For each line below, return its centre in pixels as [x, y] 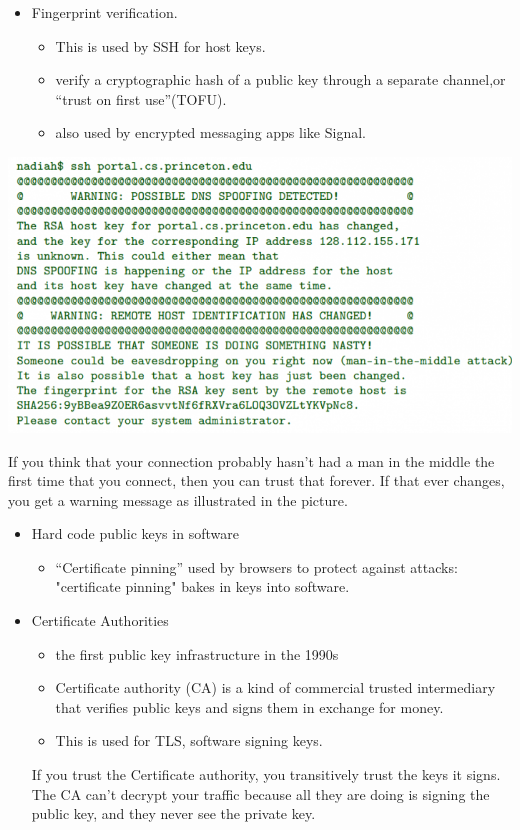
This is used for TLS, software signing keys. [189, 740]
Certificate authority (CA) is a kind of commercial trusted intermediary [275, 687]
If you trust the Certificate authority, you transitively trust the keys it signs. [266, 774]
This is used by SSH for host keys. [160, 45]
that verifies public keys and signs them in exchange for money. [249, 706]
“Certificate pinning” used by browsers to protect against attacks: [256, 566]
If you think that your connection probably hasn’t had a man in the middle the [251, 460]
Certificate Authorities [100, 620]
